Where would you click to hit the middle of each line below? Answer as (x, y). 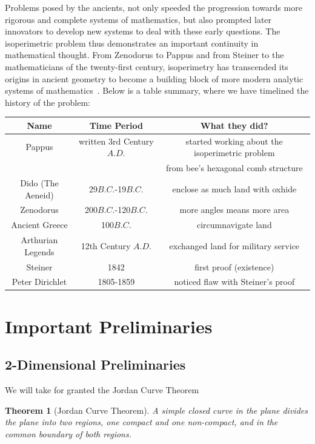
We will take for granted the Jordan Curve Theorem (102, 390)
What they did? (234, 125)
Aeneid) (39, 194)
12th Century (106, 245)
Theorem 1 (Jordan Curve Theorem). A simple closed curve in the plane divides (156, 410)
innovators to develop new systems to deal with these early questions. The (143, 31)
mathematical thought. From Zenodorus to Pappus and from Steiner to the (144, 55)
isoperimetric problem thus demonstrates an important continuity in (132, 43)
